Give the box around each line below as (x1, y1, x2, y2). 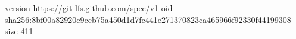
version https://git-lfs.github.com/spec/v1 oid (5, 2, 173, 14)
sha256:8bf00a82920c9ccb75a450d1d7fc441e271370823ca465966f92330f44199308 (5, 13, 291, 25)
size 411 (5, 25, 33, 37)
